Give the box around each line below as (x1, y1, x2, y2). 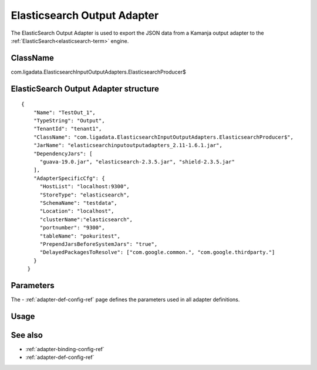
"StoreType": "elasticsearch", (39, 191, 130, 198)
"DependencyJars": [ (33, 150, 93, 157)
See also (11, 330, 43, 340)
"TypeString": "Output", (33, 118, 105, 124)
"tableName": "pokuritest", (39, 232, 120, 239)
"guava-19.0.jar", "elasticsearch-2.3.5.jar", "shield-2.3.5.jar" (39, 158, 235, 165)
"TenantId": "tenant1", (33, 125, 102, 132)
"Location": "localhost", (39, 208, 114, 215)
